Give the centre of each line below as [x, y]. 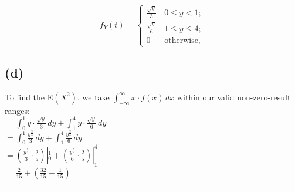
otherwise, [182, 41]
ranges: [17, 110]
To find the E [29, 97]
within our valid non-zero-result [234, 97]
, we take [94, 97]
